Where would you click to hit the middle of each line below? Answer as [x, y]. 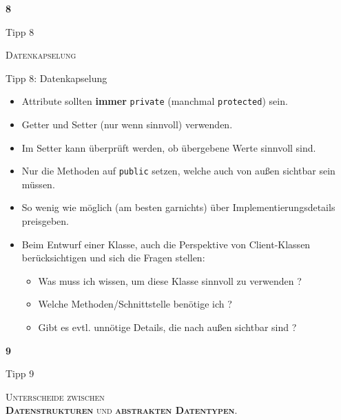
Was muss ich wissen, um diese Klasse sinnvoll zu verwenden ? [170, 280]
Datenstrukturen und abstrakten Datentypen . [122, 410]
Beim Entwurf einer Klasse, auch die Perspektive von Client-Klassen [166, 244]
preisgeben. [45, 221]
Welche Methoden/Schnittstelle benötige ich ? [135, 304]
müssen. [38, 184]
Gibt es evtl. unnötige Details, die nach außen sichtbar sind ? [167, 327]
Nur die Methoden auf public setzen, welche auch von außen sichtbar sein [178, 171]
